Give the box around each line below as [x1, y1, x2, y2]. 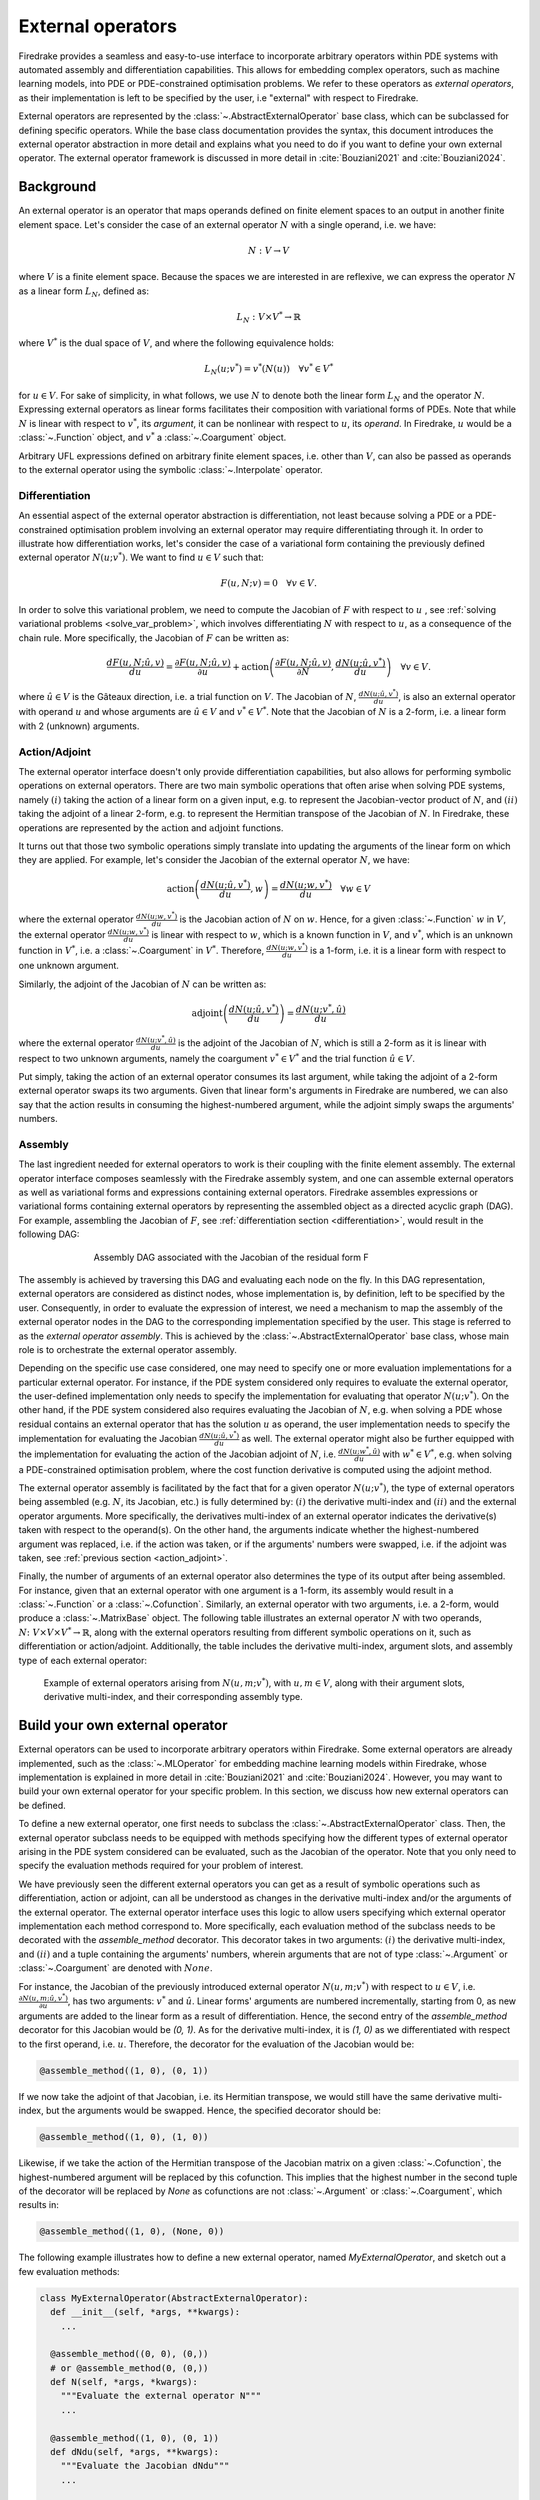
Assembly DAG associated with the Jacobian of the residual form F [93, 1251, 369, 1263]
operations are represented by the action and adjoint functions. [18, 821, 284, 834]
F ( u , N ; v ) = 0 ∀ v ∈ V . [220, 578, 317, 589]
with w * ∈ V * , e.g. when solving [382, 1447, 512, 1460]
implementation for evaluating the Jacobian [18, 1432, 198, 1444]
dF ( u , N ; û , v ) [106, 657, 165, 669]
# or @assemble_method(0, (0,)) [50, 2362, 209, 2374]
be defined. [18, 1799, 67, 1811]
